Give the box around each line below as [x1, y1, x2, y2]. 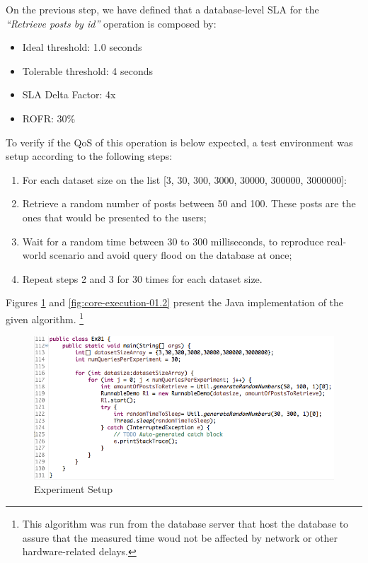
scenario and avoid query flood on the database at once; [50, 248, 292, 262]
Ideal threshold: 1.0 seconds [22, 40, 142, 54]
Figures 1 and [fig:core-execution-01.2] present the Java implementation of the [6, 295, 344, 310]
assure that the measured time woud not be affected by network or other [22, 530, 338, 545]
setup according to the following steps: [6, 149, 173, 163]
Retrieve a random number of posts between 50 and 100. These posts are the [22, 196, 356, 211]
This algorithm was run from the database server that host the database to [22, 516, 349, 530]
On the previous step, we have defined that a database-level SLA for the [6, 2, 319, 16]
